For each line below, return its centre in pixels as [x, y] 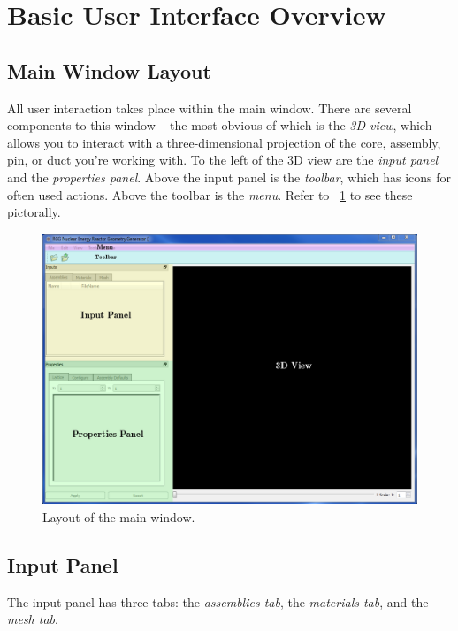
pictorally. [34, 212]
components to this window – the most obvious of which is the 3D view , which [220, 125]
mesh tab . [33, 619]
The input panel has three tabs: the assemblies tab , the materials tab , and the [218, 601]
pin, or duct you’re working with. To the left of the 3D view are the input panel [223, 160]
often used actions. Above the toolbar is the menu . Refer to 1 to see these [210, 194]
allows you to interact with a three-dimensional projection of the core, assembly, [224, 142]
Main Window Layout [109, 70]
